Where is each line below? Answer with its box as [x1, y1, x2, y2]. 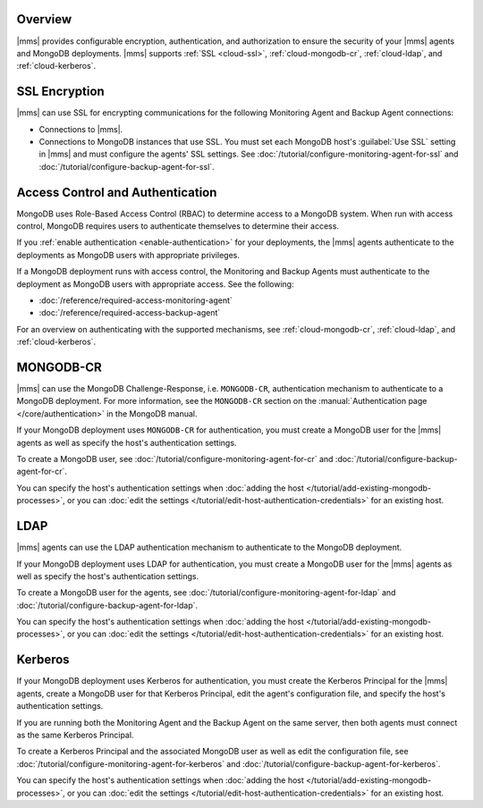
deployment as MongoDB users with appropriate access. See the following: [16, 278, 294, 290]
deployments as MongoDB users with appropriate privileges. [16, 249, 241, 260]
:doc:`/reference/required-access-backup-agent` [38, 307, 221, 318]
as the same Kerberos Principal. [16, 729, 134, 740]
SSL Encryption [16, 84, 105, 99]
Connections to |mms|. [38, 123, 123, 134]
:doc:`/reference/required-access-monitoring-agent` [38, 295, 233, 306]
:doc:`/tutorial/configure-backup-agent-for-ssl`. [38, 161, 215, 172]
